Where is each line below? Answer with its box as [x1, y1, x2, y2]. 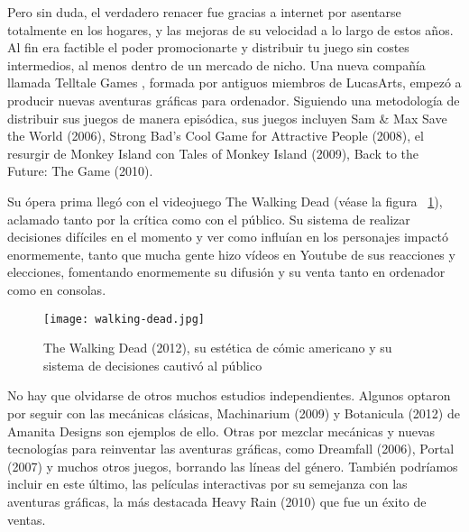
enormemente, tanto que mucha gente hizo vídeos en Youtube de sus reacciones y [7, 244, 455, 263]
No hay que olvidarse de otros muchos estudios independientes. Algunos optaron [7, 386, 451, 405]
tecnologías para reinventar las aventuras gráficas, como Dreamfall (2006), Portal [7, 439, 455, 458]
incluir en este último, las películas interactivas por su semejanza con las [7, 474, 408, 493]
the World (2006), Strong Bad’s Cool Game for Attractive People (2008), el [7, 126, 424, 145]
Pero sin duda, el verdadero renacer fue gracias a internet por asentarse [7, 3, 401, 21]
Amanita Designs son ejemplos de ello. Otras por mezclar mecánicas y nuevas [7, 421, 436, 440]
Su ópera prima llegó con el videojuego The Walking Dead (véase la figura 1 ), [7, 191, 443, 210]
